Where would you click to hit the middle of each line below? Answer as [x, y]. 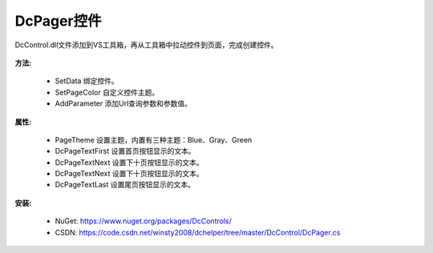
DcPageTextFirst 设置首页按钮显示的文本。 [125, 151]
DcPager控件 [58, 21]
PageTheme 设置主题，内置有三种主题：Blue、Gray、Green [154, 139]
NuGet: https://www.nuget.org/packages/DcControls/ [143, 221]
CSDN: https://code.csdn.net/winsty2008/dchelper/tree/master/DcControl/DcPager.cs [198, 232]
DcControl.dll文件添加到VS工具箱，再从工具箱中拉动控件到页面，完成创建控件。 [146, 45]
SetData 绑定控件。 [87, 81]
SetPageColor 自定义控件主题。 [107, 92]
